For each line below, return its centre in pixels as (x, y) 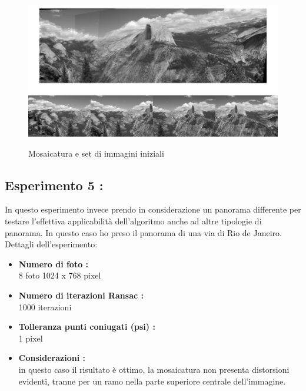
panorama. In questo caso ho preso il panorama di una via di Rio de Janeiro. (143, 232)
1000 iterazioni (45, 306)
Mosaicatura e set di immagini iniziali (96, 153)
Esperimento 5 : (54, 185)
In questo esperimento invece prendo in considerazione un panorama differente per (153, 209)
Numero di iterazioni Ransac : (81, 295)
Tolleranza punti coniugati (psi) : (87, 327)
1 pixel (31, 338)
